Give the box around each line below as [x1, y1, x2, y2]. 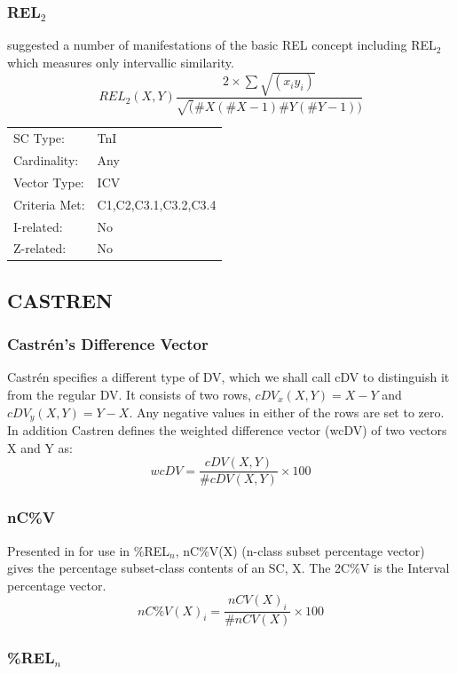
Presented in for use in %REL [7, 541, 170, 559]
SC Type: [13, 129, 65, 147]
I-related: [13, 217, 63, 235]
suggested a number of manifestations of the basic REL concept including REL [7, 36, 437, 54]
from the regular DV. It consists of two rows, [7, 385, 251, 404]
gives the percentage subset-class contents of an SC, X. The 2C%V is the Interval [7, 559, 450, 577]
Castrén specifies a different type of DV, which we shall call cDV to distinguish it [7, 368, 450, 386]
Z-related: [13, 239, 67, 258]
